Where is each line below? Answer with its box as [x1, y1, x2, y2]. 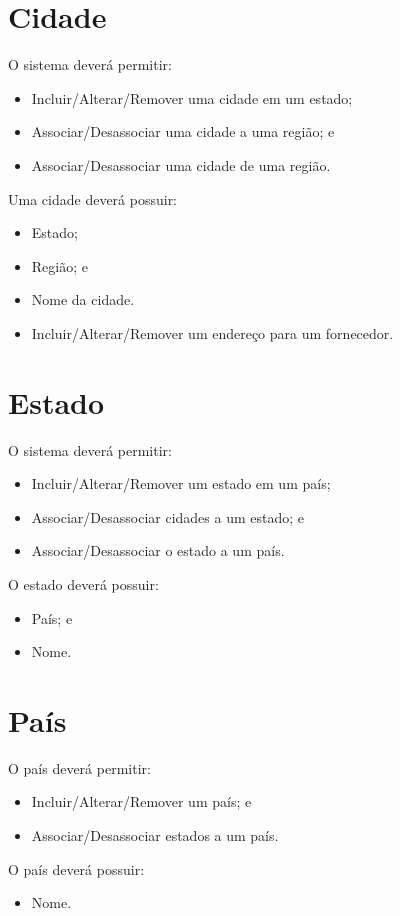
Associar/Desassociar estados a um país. [31, 825, 279, 846]
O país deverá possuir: [8, 858, 145, 879]
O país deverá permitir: [8, 757, 151, 778]
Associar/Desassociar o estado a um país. [31, 540, 285, 561]
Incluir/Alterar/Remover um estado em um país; [31, 473, 331, 494]
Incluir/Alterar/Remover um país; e [31, 791, 252, 812]
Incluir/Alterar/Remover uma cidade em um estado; [31, 87, 353, 108]
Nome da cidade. [31, 289, 135, 310]
